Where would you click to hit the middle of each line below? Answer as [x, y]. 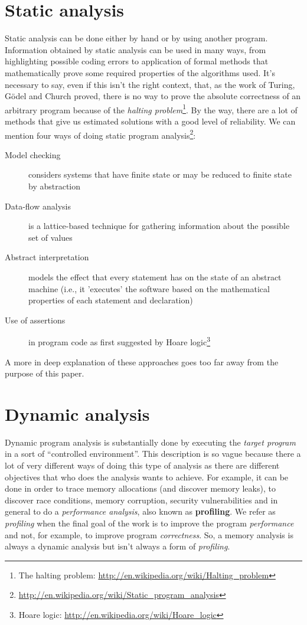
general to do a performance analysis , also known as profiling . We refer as [140, 511]
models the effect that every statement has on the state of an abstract [155, 276]
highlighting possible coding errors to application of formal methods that [137, 61]
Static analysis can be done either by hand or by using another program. [136, 38]
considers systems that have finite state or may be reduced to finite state [160, 174]
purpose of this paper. [45, 373]
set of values [50, 237]
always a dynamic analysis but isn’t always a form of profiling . [117, 546]
